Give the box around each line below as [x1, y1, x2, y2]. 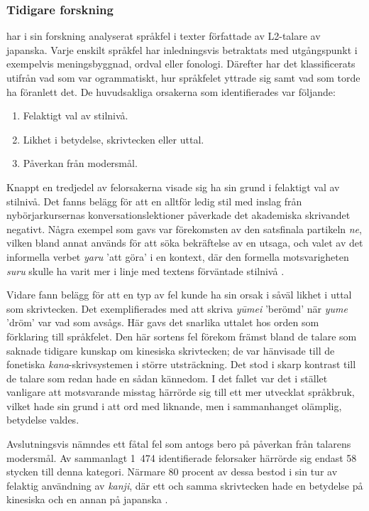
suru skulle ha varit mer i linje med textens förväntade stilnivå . [6, 263, 285, 278]
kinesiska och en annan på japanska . [6, 492, 168, 507]
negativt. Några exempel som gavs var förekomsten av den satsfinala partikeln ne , [6, 221, 362, 236]
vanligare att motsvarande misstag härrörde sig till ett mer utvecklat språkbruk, [6, 384, 355, 399]
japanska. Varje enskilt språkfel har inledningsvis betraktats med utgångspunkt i [6, 42, 358, 57]
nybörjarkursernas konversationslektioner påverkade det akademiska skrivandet [6, 208, 351, 222]
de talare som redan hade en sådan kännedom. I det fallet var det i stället [6, 370, 328, 385]
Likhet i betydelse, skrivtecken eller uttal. [23, 131, 204, 146]
